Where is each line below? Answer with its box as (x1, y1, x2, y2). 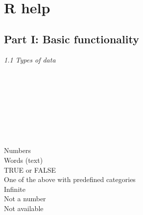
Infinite (4, 184, 25, 194)
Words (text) (4, 154, 43, 165)
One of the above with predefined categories (4, 174, 136, 184)
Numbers (4, 145, 31, 155)
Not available (4, 203, 44, 213)
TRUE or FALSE (4, 164, 56, 175)
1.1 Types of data (4, 54, 56, 64)
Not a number (4, 193, 46, 204)
